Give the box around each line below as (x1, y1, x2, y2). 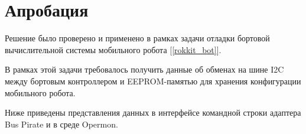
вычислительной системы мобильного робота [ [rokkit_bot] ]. (5, 43, 222, 55)
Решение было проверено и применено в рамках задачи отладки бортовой (5, 32, 270, 44)
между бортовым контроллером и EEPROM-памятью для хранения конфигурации (5, 74, 301, 87)
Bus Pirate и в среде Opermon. (5, 117, 118, 130)
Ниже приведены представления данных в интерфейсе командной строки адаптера (5, 106, 301, 119)
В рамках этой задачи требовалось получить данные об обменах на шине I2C (5, 63, 284, 76)
